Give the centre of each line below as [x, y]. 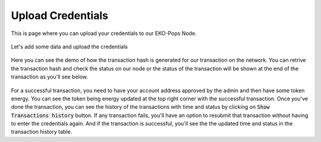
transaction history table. [42, 132]
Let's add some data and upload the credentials [69, 46]
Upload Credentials [59, 15]
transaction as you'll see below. [50, 77]
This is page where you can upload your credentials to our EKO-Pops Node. [104, 33]
